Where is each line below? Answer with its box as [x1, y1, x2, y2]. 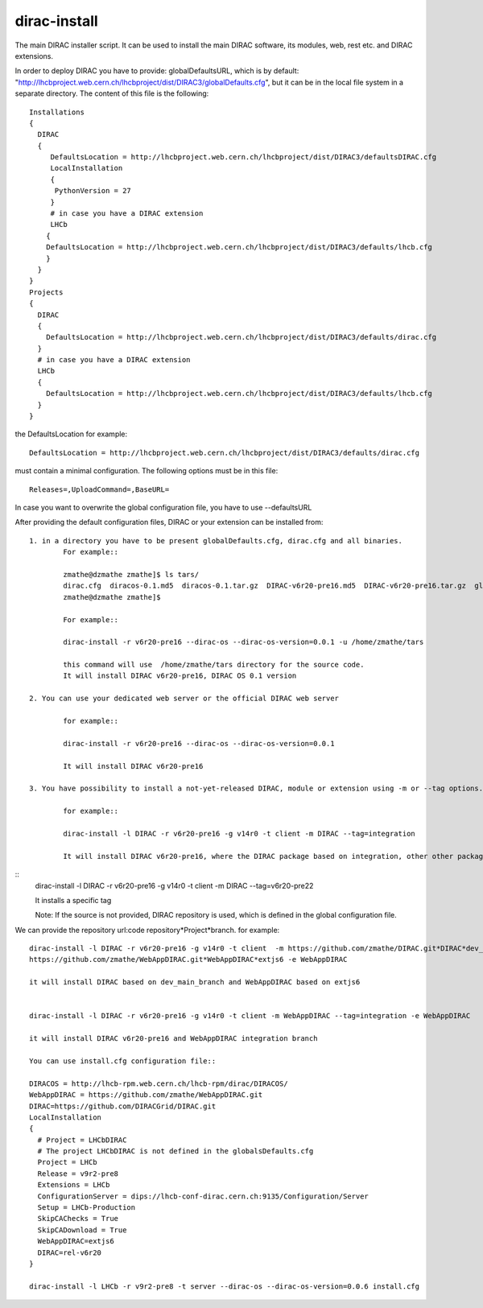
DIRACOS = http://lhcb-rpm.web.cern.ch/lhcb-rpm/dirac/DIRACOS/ [29, 1079, 289, 1088]
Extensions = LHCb [37, 1180, 110, 1190]
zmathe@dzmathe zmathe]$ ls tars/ [63, 570, 200, 579]
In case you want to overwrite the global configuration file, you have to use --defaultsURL [14, 503, 312, 512]
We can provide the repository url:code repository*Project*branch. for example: [14, 925, 280, 935]
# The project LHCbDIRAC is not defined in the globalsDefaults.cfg [37, 1147, 314, 1156]
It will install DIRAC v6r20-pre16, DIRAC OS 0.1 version [63, 671, 297, 680]
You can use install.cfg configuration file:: [29, 1056, 217, 1066]
